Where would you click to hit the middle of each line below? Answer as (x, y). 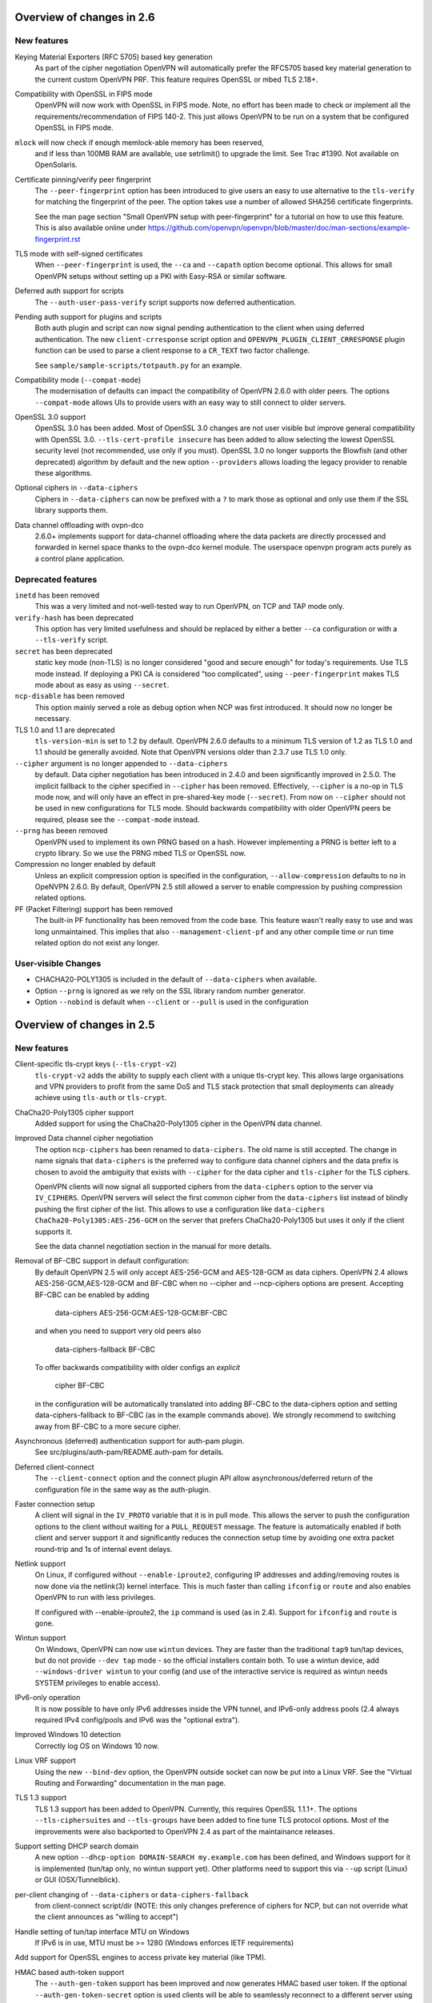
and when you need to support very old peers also (118, 1331)
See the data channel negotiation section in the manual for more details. (153, 1246)
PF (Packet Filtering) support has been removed (94, 909)
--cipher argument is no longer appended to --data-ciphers (121, 763)
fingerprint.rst (58, 239)
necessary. (53, 719)
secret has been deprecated (64, 651)
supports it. (54, 1231)
